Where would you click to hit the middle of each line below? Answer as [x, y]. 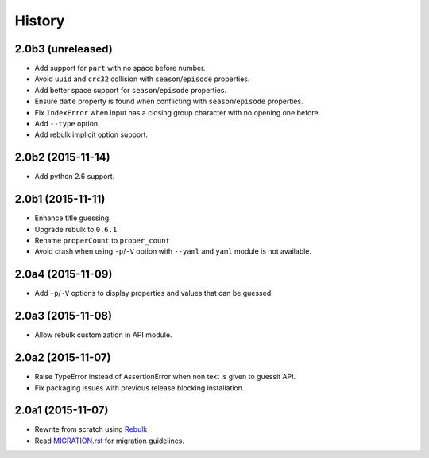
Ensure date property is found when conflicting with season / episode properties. [169, 101]
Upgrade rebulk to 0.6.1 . [77, 229]
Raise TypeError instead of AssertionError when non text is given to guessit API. [165, 377]
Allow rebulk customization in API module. [103, 335]
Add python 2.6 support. [75, 177]
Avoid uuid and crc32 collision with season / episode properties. [142, 79]
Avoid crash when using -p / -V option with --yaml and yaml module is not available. [173, 251]
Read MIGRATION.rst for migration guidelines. [110, 441]
